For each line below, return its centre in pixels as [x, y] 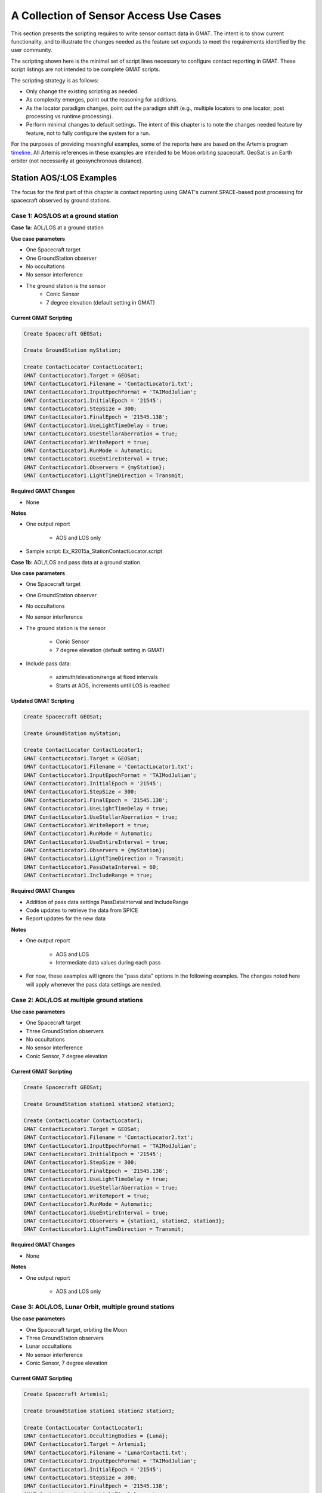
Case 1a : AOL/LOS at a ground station [57, 228]
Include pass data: [49, 663]
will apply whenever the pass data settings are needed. [94, 984]
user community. [32, 50]
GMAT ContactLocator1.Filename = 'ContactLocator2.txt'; [109, 1137]
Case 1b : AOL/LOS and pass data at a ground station [75, 562]
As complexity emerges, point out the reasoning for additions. [102, 100]
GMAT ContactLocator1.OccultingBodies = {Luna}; [96, 1436]
